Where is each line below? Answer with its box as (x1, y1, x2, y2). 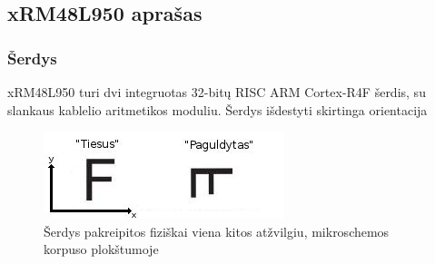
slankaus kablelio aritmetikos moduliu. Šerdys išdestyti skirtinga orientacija (7, 100, 428, 119)
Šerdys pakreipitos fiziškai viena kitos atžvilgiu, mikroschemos (44, 221, 390, 240)
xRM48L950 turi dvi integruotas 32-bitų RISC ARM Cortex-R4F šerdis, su (7, 83, 426, 101)
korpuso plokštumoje (44, 240, 159, 259)
